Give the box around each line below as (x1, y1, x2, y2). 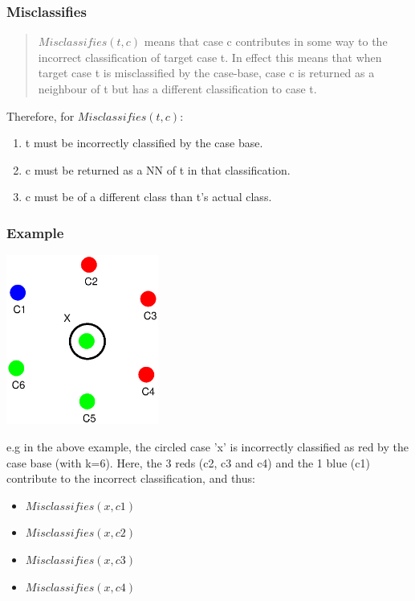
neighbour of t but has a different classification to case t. (38, 80, 317, 97)
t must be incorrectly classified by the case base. (25, 134, 263, 151)
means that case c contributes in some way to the (144, 33, 388, 50)
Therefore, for (6, 107, 75, 124)
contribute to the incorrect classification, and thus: (6, 470, 255, 487)
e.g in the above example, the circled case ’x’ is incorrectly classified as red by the (6, 438, 409, 455)
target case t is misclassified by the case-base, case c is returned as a (38, 64, 375, 81)
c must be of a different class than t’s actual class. (25, 188, 272, 205)
